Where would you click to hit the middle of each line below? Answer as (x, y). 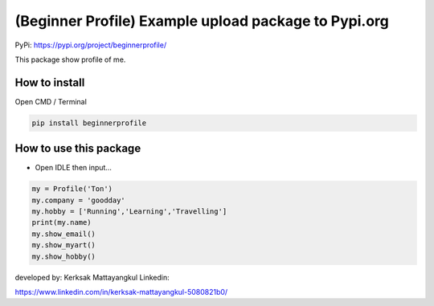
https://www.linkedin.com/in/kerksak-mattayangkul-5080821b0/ (121, 292)
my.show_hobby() (64, 256)
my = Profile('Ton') (72, 189)
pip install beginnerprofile (89, 123)
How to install (50, 82)
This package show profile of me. (70, 59)
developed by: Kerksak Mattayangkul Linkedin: (92, 277)
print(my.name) (61, 222)
